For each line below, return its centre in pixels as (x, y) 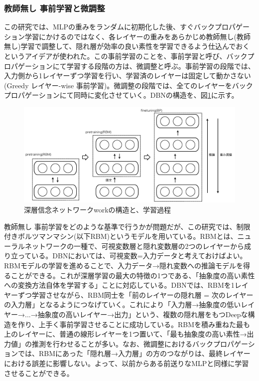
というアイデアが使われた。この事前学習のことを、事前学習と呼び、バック (126, 56)
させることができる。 (39, 373)
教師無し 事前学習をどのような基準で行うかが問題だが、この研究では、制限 (127, 226)
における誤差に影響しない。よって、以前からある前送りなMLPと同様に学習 (127, 363)
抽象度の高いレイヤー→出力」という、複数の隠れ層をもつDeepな (143, 314)
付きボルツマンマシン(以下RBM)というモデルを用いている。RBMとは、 (121, 236)
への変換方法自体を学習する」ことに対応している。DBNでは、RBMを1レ (123, 285)
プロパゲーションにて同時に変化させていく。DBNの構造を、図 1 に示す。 (121, 95)
